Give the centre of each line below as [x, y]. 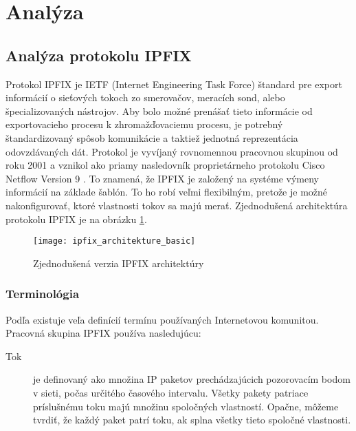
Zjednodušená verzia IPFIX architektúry [119, 263]
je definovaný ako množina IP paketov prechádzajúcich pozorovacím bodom [192, 379]
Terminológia [43, 294]
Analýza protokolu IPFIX [99, 55]
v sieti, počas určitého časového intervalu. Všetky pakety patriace [171, 392]
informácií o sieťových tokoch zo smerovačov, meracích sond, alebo [145, 97]
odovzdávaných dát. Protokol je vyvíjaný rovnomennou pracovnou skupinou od [172, 151]
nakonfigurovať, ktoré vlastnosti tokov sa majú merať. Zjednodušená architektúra [177, 205]
